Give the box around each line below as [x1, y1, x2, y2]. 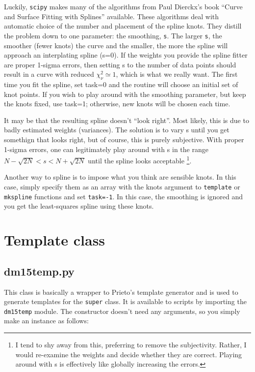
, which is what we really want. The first [116, 69, 238, 79]
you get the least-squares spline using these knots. [4, 201, 154, 211]
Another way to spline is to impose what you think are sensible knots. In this [4, 172, 236, 182]
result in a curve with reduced [4, 69, 94, 79]
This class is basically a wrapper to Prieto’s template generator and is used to [4, 286, 238, 297]
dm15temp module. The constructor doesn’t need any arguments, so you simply [4, 306, 240, 316]
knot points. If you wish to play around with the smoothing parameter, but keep [4, 89, 246, 99]
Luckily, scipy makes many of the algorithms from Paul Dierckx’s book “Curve [4, 1, 243, 11]
